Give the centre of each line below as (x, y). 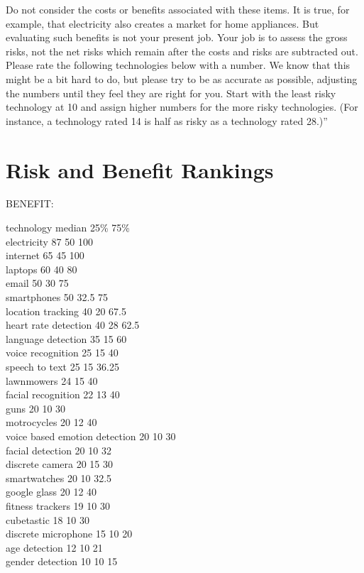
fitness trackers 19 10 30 (58, 505)
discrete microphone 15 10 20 (69, 534)
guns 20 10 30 (36, 408)
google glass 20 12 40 (51, 492)
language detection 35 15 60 (66, 338)
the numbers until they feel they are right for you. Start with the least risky (171, 93)
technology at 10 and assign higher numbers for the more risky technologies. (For (182, 107)
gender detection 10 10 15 (62, 561)
